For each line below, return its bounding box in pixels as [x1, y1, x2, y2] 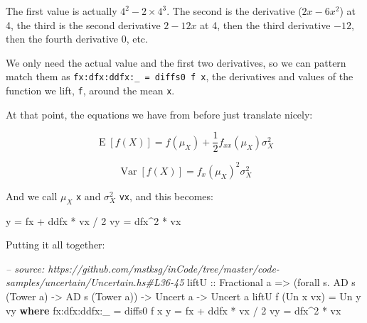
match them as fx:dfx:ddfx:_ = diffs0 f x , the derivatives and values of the [6, 69, 353, 84]
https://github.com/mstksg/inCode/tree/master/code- [48, 261, 280, 275]
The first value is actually [6, 4, 117, 18]
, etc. [126, 31, 148, 46]
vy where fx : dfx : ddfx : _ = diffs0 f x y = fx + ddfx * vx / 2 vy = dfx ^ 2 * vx [6, 302, 341, 317]
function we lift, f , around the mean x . [6, 83, 175, 98]
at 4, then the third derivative [200, 17, 331, 32]
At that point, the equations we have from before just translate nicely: [6, 106, 313, 121]
